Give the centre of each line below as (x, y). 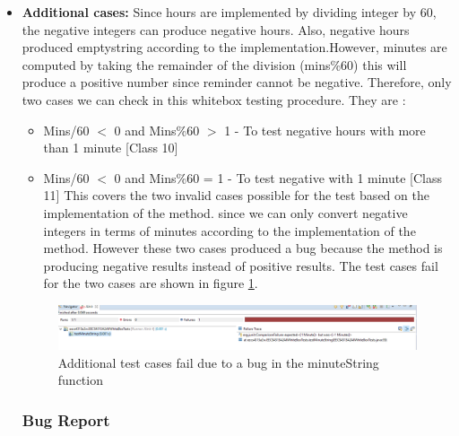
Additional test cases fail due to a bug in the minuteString (218, 362)
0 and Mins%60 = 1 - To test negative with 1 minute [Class (278, 177)
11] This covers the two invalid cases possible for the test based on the (236, 195)
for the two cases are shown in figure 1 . (151, 283)
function (80, 380)
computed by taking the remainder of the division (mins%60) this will (214, 64)
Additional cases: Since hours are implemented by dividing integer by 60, (229, 12)
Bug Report (66, 419)
